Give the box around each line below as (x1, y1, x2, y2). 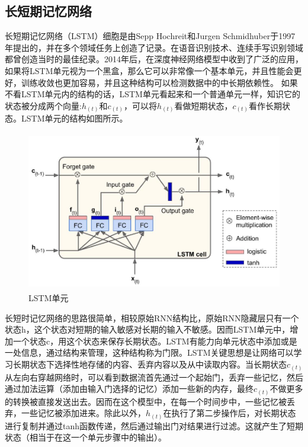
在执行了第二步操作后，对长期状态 (163, 407, 296, 419)
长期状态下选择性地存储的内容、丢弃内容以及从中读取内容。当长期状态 (12, 358, 287, 370)
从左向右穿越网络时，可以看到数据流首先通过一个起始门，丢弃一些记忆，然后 (5, 371, 303, 383)
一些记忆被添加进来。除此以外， (21, 407, 146, 419)
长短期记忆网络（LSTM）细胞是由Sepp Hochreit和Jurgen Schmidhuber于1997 (5, 30, 296, 42)
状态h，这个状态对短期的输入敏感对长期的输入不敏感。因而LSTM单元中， (5, 323, 290, 336)
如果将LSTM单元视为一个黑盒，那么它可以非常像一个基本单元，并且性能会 (5, 64, 294, 76)
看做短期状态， (174, 99, 233, 111)
